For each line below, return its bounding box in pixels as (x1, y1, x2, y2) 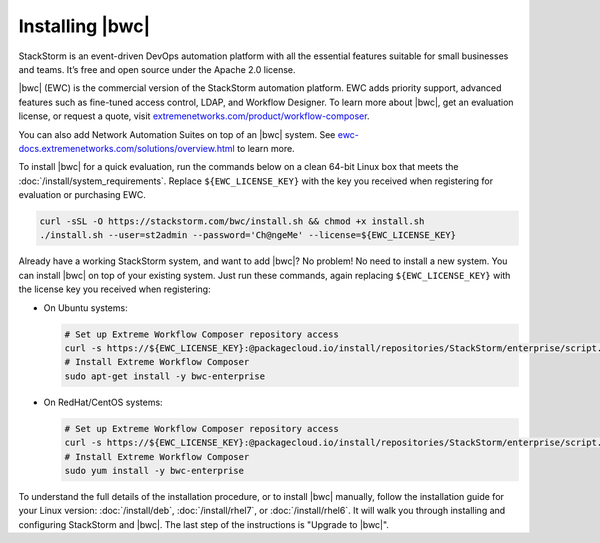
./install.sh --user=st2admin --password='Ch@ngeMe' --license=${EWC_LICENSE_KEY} (39, 230, 457, 241)
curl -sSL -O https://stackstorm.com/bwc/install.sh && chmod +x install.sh (39, 216, 425, 227)
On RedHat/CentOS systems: (43, 396, 164, 408)
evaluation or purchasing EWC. (18, 189, 147, 201)
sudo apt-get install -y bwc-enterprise (64, 370, 265, 382)
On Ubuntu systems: (43, 301, 129, 314)
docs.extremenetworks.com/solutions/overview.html (18, 142, 235, 154)
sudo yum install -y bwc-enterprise (64, 465, 245, 476)
